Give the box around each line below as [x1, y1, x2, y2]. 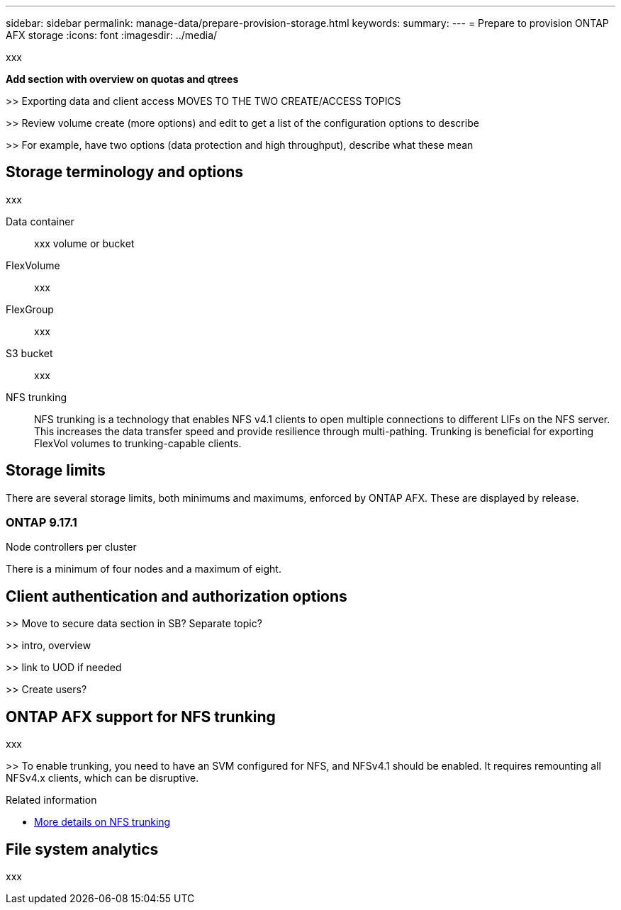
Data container [6, 215, 74, 227]
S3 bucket [6, 347, 53, 359]
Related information [6, 794, 97, 807]
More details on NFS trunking [34, 816, 171, 828]
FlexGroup [6, 303, 54, 315]
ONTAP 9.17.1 [6, 515, 77, 530]
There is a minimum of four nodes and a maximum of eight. [6, 563, 281, 575]
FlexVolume [6, 259, 60, 271]
